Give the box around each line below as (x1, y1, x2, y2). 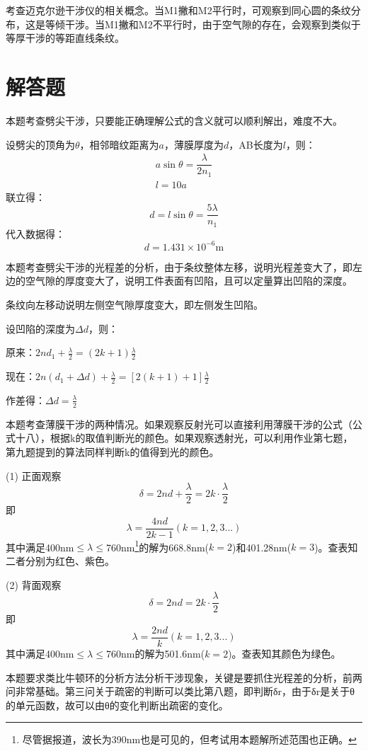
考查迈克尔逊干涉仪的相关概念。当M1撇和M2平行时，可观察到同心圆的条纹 (6, 3, 351, 17)
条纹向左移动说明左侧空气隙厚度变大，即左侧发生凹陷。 (6, 297, 263, 312)
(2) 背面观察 (6, 577, 62, 592)
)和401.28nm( (231, 539, 292, 554)
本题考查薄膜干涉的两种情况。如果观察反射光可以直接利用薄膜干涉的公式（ (6, 416, 352, 431)
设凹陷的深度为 (6, 321, 75, 336)
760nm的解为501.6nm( (105, 646, 205, 660)
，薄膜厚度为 (163, 137, 224, 151)
